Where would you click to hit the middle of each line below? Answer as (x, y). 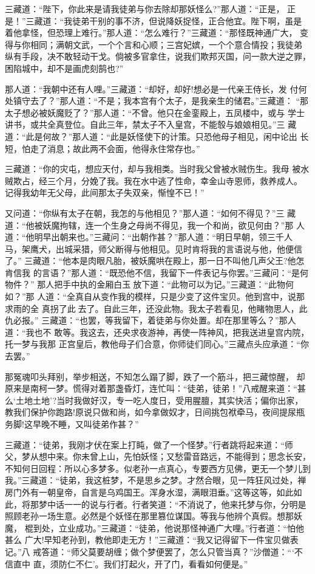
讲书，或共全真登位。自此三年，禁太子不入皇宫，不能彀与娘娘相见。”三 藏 (151, 124)
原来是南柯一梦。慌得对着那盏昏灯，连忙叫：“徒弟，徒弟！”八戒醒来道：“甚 (155, 388)
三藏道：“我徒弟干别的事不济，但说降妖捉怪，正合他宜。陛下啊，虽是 (164, 20)
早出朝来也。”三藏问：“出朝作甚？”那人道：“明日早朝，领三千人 (168, 237)
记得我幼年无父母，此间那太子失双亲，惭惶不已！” (105, 192)
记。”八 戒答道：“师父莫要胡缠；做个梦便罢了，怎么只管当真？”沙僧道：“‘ (150, 551)
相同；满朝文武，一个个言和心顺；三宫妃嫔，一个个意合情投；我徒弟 (166, 44)
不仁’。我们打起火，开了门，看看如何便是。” (162, 563)
